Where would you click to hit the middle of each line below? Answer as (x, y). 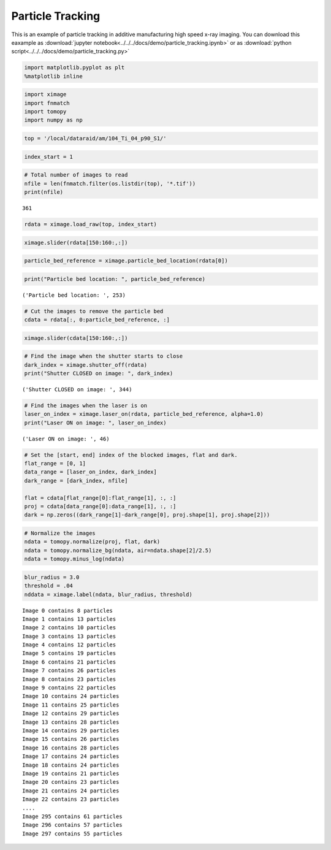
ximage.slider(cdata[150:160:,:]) (76, 338)
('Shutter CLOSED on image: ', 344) (77, 389)
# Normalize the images (60, 533)
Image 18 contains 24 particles (71, 765)
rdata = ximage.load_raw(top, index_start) (91, 224)
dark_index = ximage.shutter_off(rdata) (86, 365)
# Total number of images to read (76, 175)
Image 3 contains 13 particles (69, 636)
